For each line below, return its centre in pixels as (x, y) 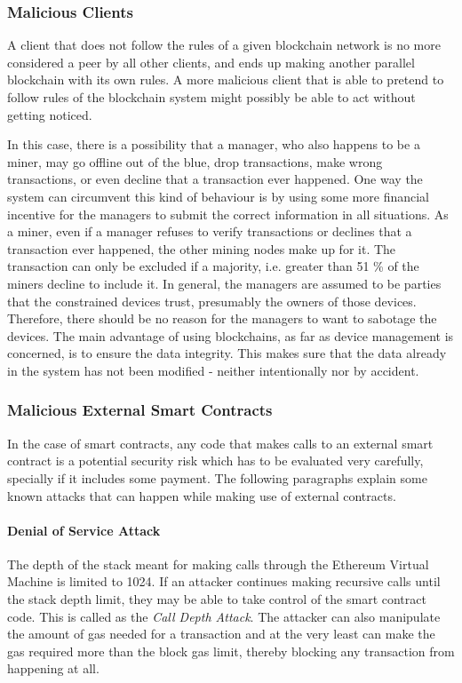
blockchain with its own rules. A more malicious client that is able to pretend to (226, 79)
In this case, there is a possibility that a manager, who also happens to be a (214, 144)
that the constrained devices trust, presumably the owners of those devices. (212, 301)
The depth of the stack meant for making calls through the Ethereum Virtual (218, 564)
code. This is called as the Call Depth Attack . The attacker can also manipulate (224, 616)
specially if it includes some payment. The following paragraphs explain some (217, 477)
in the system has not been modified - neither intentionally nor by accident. (213, 370)
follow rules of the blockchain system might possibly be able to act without (211, 97)
